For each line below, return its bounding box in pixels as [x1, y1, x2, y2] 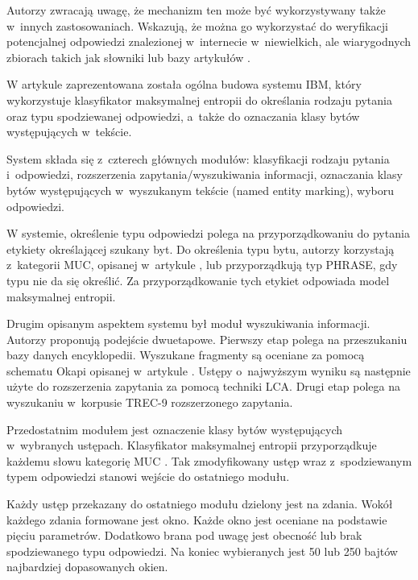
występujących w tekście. [6, 123, 132, 140]
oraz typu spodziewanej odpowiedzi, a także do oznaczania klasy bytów [6, 107, 360, 124]
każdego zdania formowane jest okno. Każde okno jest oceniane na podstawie [6, 511, 387, 528]
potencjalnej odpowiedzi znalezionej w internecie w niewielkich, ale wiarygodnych [6, 33, 412, 50]
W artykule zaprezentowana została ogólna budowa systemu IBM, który [6, 76, 362, 93]
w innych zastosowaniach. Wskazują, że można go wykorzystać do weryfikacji [6, 17, 389, 34]
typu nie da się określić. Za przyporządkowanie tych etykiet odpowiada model [6, 271, 390, 288]
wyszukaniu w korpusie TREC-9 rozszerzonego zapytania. [6, 394, 293, 411]
